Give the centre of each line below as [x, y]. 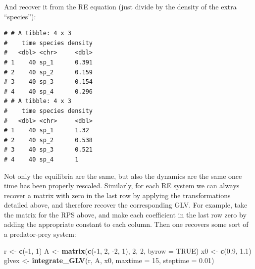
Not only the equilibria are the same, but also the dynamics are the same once [123, 176]
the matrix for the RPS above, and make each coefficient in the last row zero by [125, 214]
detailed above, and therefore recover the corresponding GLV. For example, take [126, 205]
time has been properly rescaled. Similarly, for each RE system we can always [122, 186]
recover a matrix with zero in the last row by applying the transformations [117, 195]
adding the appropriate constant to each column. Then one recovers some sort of [126, 224]
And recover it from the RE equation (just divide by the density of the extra [120, 6]
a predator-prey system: [40, 234]
